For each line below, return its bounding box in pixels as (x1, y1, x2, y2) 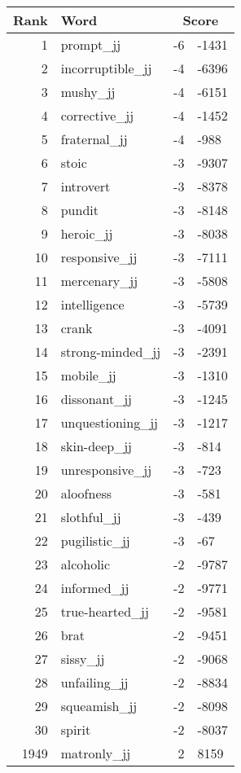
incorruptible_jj (60, 59, 152, 77)
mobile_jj (60, 366, 116, 384)
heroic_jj (60, 224, 113, 243)
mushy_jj (60, 82, 116, 101)
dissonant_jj (60, 389, 133, 408)
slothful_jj (60, 507, 121, 526)
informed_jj (60, 578, 129, 597)
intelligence (60, 295, 125, 314)
